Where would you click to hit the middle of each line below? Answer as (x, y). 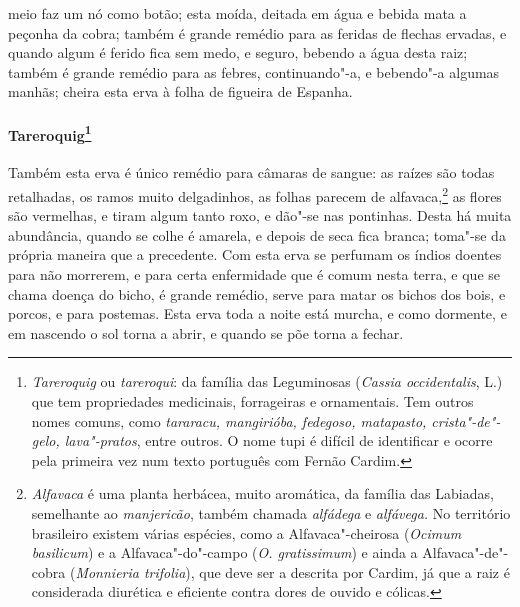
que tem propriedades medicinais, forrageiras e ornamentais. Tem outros (252, 401)
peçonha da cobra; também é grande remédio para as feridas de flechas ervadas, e (257, 32)
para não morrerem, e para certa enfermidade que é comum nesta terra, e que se (254, 274)
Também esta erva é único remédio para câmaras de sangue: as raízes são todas (251, 172)
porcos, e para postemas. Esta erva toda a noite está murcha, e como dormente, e (257, 313)
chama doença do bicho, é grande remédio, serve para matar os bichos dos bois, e (257, 293)
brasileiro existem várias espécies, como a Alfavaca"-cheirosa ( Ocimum (246, 532)
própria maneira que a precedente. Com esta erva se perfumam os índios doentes (255, 254)
